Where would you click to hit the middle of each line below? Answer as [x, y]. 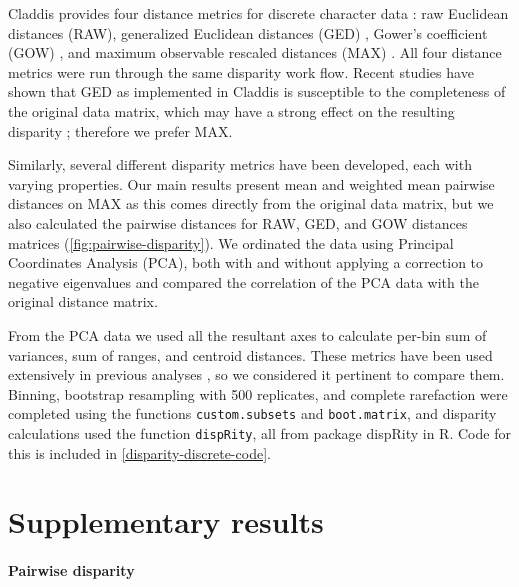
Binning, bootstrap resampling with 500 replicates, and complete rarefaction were [258, 393]
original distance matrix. [83, 301]
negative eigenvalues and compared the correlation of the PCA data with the [243, 281]
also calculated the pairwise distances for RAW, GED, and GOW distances [238, 222]
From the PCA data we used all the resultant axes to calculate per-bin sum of [247, 334]
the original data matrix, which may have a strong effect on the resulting [231, 110]
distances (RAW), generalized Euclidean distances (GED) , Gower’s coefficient [248, 32]
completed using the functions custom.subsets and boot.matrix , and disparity [252, 413]
